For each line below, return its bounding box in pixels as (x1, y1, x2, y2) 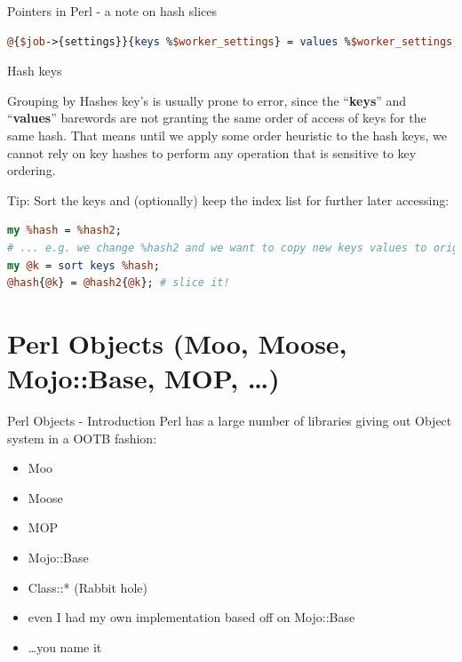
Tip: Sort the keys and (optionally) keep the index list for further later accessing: (7, 190, 450, 209)
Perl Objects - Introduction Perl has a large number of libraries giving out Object (7, 411, 452, 430)
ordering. (7, 161, 56, 179)
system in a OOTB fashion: (7, 428, 157, 447)
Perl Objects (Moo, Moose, (7, 324, 347, 361)
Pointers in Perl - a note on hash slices (7, 2, 218, 20)
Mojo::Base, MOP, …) (7, 360, 280, 396)
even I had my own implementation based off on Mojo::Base (28, 608, 355, 626)
